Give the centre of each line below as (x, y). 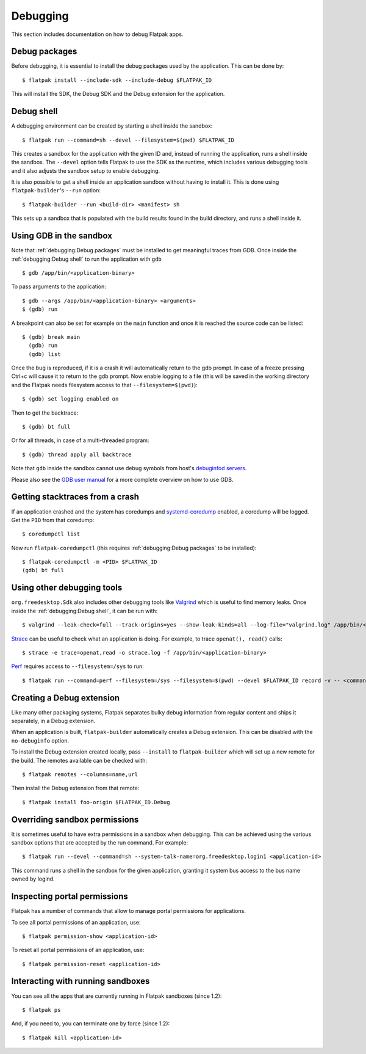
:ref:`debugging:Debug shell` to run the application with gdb (86, 259)
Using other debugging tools (67, 588)
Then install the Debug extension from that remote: (75, 788)
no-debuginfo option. (40, 740)
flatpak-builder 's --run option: (56, 191)
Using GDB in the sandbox (62, 236)
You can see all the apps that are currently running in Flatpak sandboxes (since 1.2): (117, 996)
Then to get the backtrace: (45, 413)
